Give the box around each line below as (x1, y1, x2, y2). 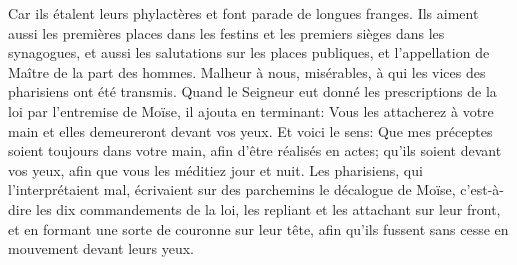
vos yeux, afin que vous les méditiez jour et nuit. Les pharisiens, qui (8, 159, 423, 180)
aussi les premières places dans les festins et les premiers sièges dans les (8, 22, 445, 43)
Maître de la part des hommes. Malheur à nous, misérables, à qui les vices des (8, 61, 486, 82)
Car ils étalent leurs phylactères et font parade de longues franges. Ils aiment (8, 3, 479, 23)
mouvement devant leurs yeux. (8, 238, 194, 259)
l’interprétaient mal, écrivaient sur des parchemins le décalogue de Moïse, (8, 179, 456, 200)
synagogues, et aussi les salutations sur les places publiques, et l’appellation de (8, 42, 490, 63)
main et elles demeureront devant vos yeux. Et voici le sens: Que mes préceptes (8, 120, 493, 141)
